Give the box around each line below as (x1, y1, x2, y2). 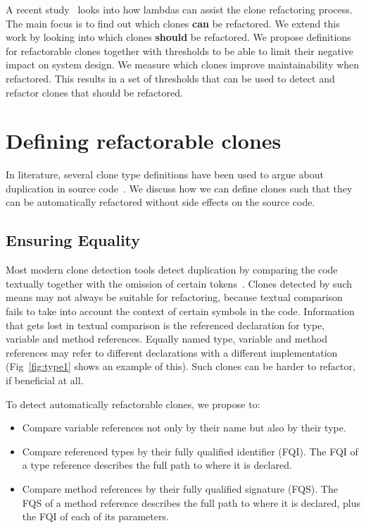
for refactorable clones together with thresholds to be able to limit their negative (6, 43, 353, 58)
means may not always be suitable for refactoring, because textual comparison (6, 290, 343, 305)
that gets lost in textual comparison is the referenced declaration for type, (6, 317, 325, 332)
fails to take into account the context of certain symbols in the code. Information (6, 304, 355, 319)
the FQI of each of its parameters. (22, 509, 169, 524)
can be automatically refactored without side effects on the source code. (6, 195, 315, 209)
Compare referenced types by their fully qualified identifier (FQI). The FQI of (22, 443, 358, 458)
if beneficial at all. (6, 373, 84, 388)
